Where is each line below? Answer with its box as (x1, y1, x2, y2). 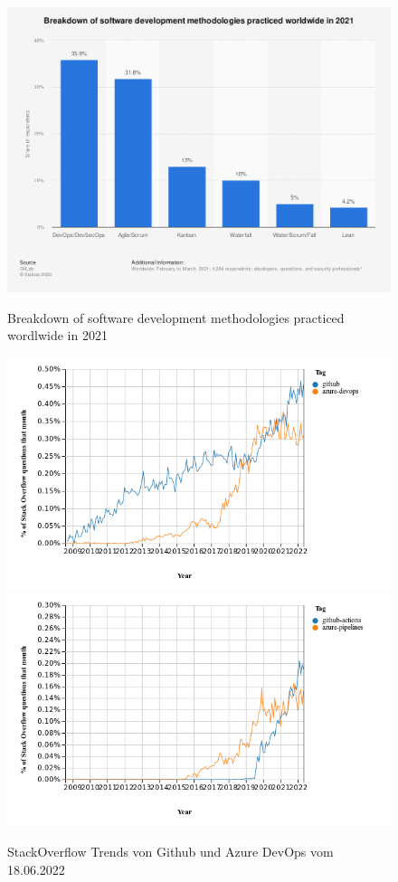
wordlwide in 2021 (7, 326, 108, 345)
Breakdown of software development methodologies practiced (7, 308, 345, 327)
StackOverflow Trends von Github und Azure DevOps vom (7, 841, 334, 860)
